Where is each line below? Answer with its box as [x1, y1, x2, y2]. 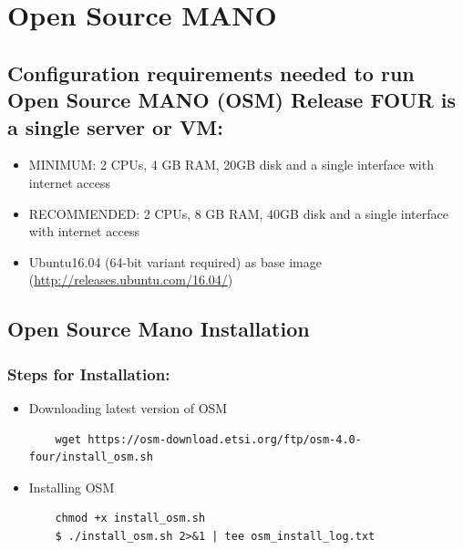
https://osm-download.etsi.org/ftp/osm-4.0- [87, 432, 362, 446]
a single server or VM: [7, 112, 223, 140]
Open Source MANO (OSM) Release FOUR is [7, 86, 457, 114]
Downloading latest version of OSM [28, 398, 228, 417]
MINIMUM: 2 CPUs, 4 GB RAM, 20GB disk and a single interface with [28, 155, 434, 174]
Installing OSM [28, 477, 115, 496]
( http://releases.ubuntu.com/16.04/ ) [28, 270, 233, 289]
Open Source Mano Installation [7, 315, 310, 343]
